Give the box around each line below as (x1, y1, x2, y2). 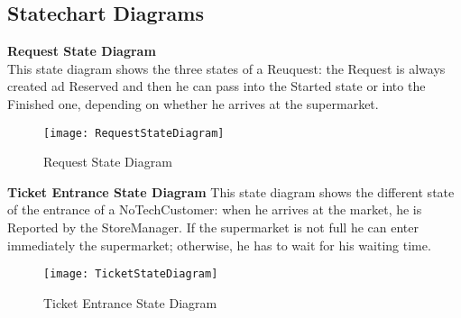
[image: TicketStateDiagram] (43, 268, 218, 281)
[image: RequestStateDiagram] (43, 126, 225, 140)
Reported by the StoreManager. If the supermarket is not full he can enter (7, 218, 419, 237)
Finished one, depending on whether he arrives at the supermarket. (7, 94, 379, 113)
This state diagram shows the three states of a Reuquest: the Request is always (7, 59, 446, 77)
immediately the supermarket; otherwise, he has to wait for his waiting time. (7, 235, 431, 254)
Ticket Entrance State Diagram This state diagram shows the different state (7, 182, 455, 201)
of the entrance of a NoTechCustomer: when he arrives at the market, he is (7, 200, 422, 219)
